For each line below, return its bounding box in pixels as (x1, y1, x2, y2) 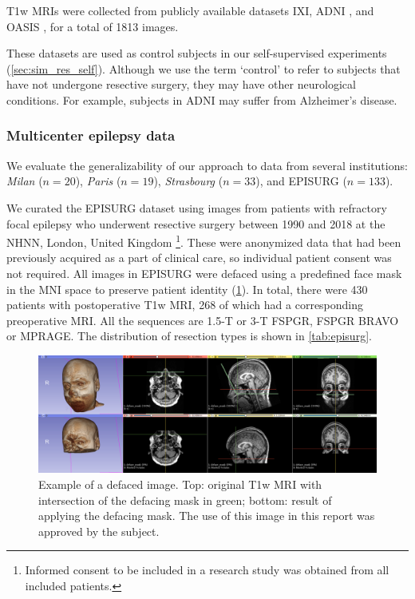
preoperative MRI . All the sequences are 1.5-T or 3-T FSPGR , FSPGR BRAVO (6, 311, 399, 328)
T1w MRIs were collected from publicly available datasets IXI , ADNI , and (6, 2, 374, 18)
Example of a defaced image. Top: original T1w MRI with (38, 475, 322, 492)
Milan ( (6, 173, 43, 189)
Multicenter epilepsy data (6, 125, 176, 145)
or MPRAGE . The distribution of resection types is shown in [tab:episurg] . (6, 327, 372, 344)
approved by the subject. (38, 522, 160, 539)
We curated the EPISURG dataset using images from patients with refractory (6, 199, 387, 216)
